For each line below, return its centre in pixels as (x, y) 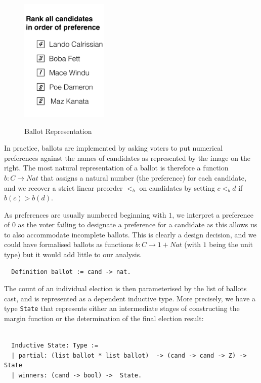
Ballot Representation (58, 131)
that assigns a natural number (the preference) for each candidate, (143, 177)
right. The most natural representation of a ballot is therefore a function (116, 168)
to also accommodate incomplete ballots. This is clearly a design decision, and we (130, 234)
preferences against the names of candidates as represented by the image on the (127, 158)
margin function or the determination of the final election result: (104, 318)
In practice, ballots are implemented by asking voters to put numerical (114, 148)
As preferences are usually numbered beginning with (85, 214)
